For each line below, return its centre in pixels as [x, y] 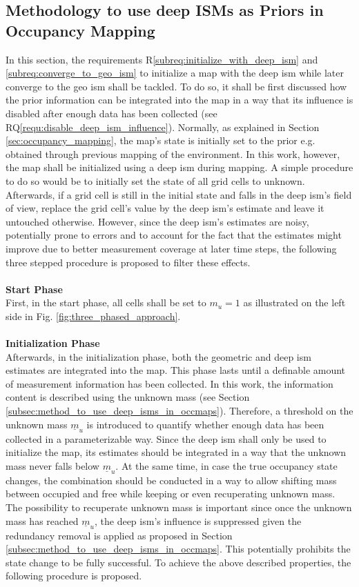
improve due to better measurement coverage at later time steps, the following [171, 248]
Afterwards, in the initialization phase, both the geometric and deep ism [158, 356]
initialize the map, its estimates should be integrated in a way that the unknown [176, 452]
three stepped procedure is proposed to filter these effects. [128, 262]
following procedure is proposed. [74, 576]
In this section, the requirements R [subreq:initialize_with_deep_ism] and [162, 59]
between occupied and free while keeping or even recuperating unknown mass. [171, 494]
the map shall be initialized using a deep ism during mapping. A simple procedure [179, 167]
